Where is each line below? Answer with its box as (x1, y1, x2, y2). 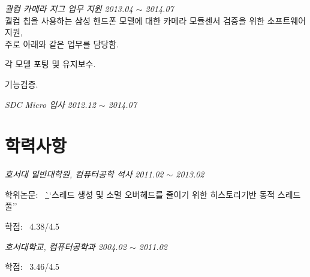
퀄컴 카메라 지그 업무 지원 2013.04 (5, 2, 133, 14)
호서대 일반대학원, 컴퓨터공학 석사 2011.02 (5, 168, 164, 180)
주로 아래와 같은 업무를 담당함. (5, 37, 119, 50)
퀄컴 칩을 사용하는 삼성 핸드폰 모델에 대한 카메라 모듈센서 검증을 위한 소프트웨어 (5, 14, 306, 26)
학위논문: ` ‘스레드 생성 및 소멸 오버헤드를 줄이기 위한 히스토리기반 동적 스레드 (5, 188, 301, 200)
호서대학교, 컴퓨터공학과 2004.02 (5, 240, 127, 252)
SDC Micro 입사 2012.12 (5, 98, 96, 110)
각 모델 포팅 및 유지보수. (5, 58, 96, 70)
